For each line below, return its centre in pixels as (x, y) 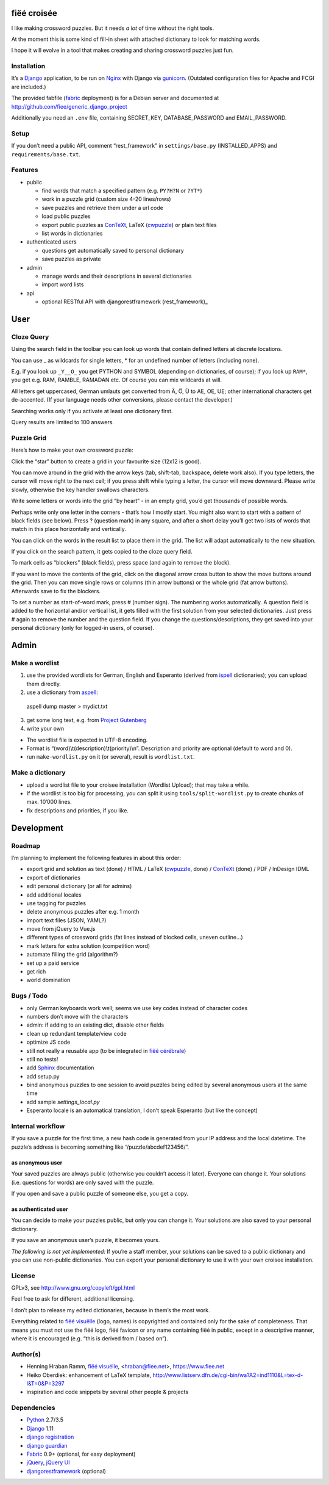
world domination (48, 980)
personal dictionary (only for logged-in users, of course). (83, 628)
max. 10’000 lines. (49, 802)
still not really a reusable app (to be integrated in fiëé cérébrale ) (106, 1050)
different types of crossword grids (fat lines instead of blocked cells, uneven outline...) (135, 938)
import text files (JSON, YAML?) (66, 920)
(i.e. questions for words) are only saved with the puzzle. (83, 1182)
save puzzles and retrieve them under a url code (103, 208)
